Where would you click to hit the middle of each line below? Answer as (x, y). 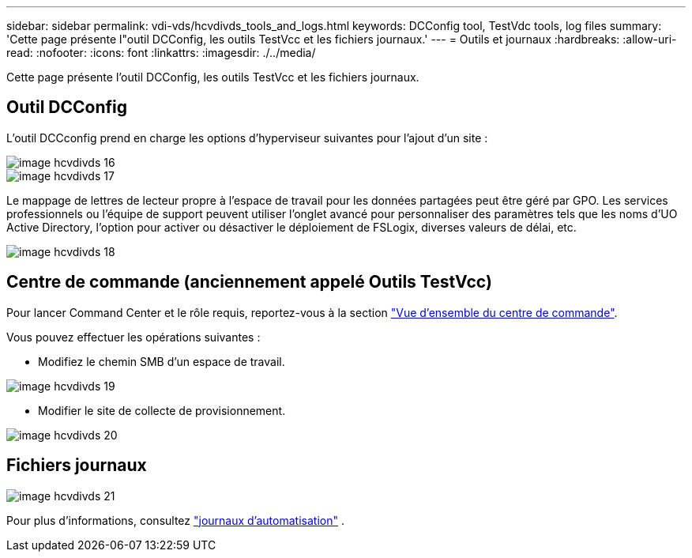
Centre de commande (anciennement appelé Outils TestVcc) (249, 282)
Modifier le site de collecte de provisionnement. (162, 410)
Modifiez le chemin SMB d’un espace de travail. (162, 361)
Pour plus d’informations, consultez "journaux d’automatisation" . (175, 520)
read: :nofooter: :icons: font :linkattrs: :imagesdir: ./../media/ (161, 53)
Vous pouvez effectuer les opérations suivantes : (134, 337)
